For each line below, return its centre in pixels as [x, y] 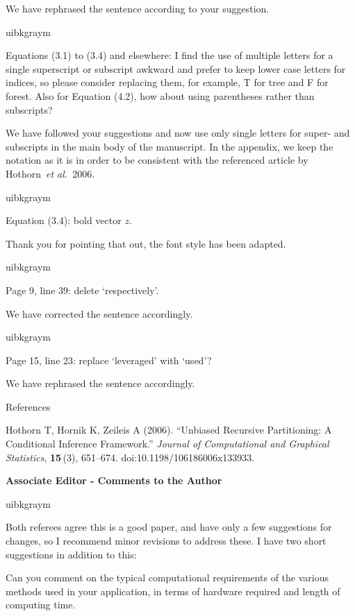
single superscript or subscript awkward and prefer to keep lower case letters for [176, 68]
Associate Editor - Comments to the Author [114, 480]
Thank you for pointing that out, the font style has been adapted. [146, 243]
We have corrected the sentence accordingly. [99, 313]
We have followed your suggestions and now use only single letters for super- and [178, 133]
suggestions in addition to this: [71, 554]
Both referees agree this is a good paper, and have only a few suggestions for [169, 527]
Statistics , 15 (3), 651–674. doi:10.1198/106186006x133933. [130, 457]
